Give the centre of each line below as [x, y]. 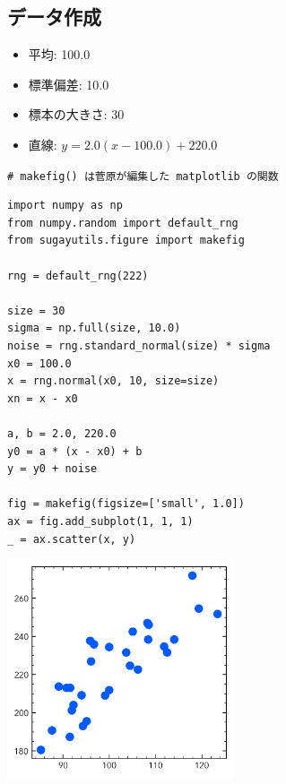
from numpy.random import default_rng [123, 223]
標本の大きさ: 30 [76, 114]
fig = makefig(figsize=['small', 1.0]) [126, 504]
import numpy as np [65, 206]
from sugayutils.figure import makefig [126, 241]
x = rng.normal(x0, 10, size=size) [113, 381]
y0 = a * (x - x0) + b [75, 451]
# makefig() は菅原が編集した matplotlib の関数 [143, 176]
